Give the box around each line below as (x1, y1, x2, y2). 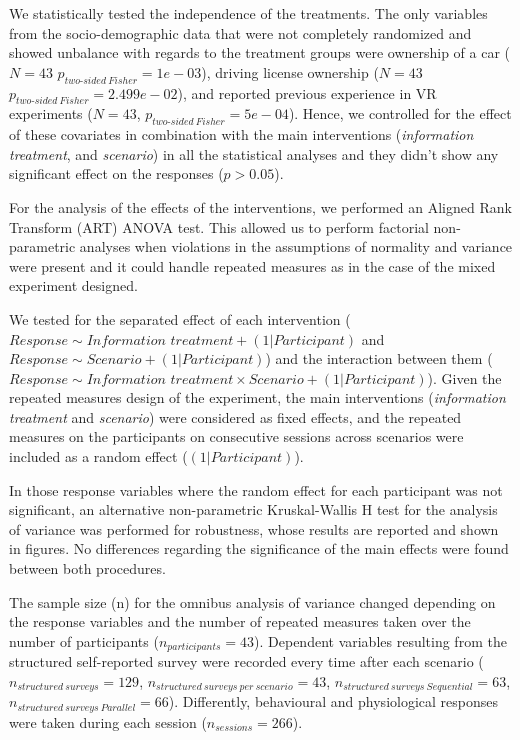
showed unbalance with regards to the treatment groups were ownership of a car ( (9, 42, 511, 63)
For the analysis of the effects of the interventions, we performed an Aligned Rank (9, 196, 512, 217)
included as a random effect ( (9, 446, 188, 467)
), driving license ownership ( (201, 61, 379, 82)
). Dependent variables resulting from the (254, 630, 507, 651)
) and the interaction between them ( (265, 348, 493, 369)
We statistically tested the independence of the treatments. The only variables (9, 3, 488, 23)
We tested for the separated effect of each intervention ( (9, 308, 351, 329)
